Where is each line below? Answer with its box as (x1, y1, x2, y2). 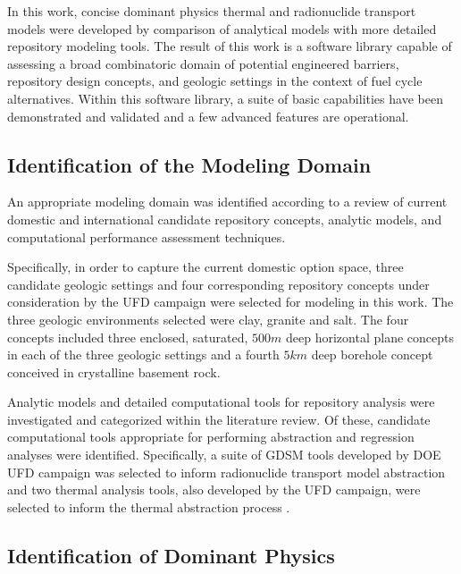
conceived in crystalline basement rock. (7, 362, 221, 381)
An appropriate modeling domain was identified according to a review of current (7, 192, 448, 211)
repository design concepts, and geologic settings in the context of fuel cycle (7, 72, 423, 90)
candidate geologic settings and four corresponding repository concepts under (7, 274, 430, 293)
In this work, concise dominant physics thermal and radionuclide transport (7, 2, 416, 20)
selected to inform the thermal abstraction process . (7, 497, 290, 516)
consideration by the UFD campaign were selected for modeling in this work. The (7, 292, 454, 311)
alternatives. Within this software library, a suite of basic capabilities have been (7, 89, 443, 107)
